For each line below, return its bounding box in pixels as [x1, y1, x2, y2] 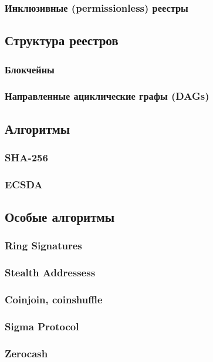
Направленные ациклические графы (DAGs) [5, 89, 209, 103]
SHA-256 [5, 150, 48, 165]
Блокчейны [5, 62, 55, 76]
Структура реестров [5, 31, 119, 49]
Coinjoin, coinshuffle [5, 292, 103, 307]
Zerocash [5, 346, 48, 360]
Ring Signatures [5, 238, 82, 253]
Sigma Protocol [5, 319, 79, 334]
